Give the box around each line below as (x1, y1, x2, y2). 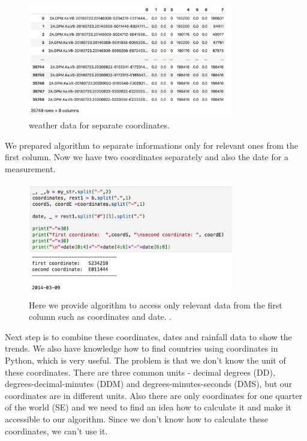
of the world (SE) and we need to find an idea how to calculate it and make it (5, 401, 291, 413)
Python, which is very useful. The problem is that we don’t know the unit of (5, 354, 286, 367)
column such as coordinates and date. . (29, 310, 172, 323)
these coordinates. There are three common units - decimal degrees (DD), (5, 365, 275, 378)
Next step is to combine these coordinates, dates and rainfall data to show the (5, 330, 292, 343)
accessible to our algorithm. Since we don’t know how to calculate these (5, 413, 268, 425)
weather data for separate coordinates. (29, 118, 170, 131)
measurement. (5, 162, 56, 175)
